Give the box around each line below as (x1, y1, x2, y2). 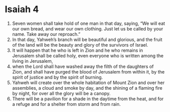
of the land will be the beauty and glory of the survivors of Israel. (12, 42, 149, 48)
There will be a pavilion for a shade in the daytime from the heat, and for (12, 95, 164, 102)
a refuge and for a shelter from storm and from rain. (12, 101, 121, 107)
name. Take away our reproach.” (12, 31, 81, 37)
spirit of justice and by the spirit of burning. (12, 74, 103, 80)
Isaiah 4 (5, 4, 39, 15)
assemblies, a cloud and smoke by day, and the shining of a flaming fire (12, 85, 162, 91)
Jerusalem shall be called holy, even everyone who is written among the (12, 52, 164, 59)
